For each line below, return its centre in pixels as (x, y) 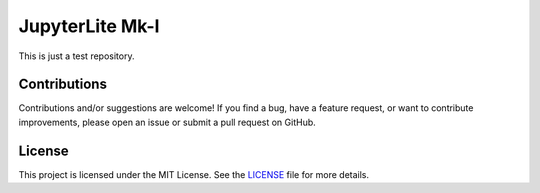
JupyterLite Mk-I (89, 26)
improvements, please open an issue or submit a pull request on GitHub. (167, 122)
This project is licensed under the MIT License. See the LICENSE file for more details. (194, 174)
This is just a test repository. (76, 56)
